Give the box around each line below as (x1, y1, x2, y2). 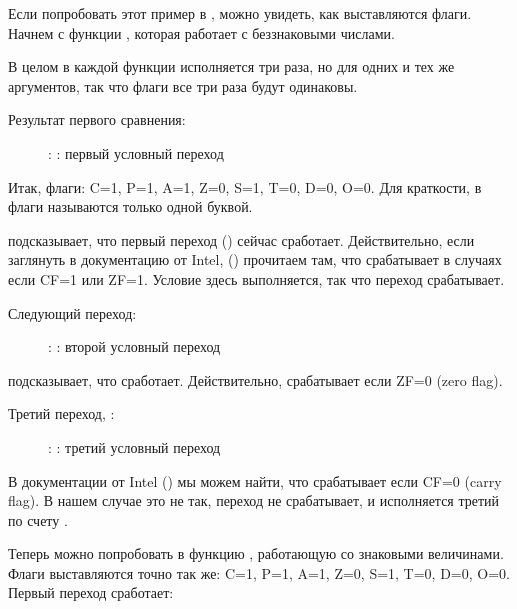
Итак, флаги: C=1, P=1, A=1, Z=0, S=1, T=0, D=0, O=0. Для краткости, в (8, 176, 482, 197)
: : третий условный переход (48, 436, 221, 457)
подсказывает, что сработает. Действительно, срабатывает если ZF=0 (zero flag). (8, 369, 503, 390)
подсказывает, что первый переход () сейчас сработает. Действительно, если (8, 229, 475, 250)
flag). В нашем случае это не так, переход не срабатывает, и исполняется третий (8, 490, 500, 511)
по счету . (8, 509, 68, 530)
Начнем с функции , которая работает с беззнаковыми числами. (8, 22, 395, 43)
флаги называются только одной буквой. (8, 196, 253, 217)
